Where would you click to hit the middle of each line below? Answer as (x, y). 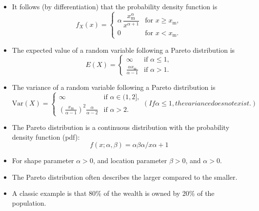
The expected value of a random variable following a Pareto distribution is (123, 50)
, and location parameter (130, 160)
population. (29, 202)
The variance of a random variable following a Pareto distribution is (114, 87)
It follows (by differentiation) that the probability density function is (115, 6)
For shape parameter (43, 160)
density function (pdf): (46, 137)
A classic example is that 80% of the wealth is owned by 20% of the (113, 193)
